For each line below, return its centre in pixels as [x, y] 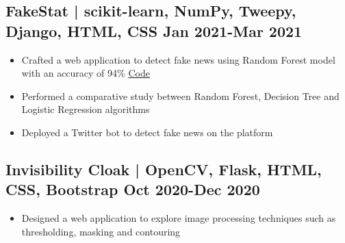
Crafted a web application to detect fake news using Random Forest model [178, 59]
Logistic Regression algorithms [86, 109]
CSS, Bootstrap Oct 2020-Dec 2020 [133, 189]
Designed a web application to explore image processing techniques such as [179, 218]
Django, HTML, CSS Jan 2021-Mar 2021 [154, 30]
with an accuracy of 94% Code [86, 73]
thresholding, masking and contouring [101, 231]
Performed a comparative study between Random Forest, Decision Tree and [180, 95]
